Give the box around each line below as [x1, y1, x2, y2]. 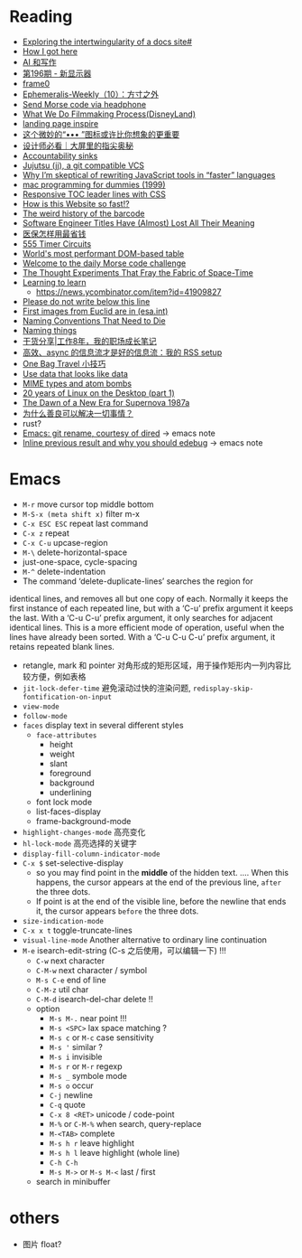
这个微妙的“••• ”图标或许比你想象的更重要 [22, 128, 180, 139]
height [49, 738, 74, 749]
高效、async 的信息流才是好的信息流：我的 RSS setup [22, 346, 223, 358]
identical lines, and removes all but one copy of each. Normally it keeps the [9, 593, 288, 604]
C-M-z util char [35, 983, 89, 995]
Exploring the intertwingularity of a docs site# [22, 36, 192, 47]
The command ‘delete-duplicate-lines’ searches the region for [22, 576, 254, 587]
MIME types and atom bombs [22, 378, 133, 389]
